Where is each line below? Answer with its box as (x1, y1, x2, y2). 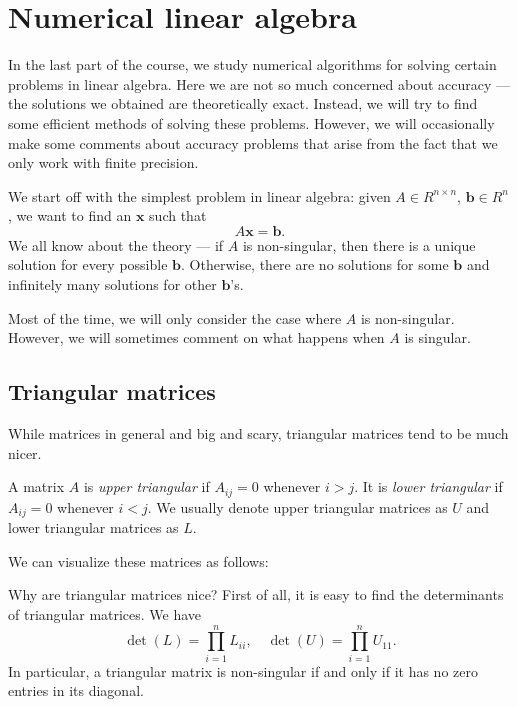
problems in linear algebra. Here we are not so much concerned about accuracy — (8, 73, 511, 94)
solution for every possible (8, 254, 168, 275)
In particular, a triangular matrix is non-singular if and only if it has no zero (8, 660, 478, 681)
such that (149, 205, 207, 226)
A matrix (8, 476, 65, 497)
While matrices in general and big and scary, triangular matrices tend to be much (8, 423, 509, 444)
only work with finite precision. (8, 152, 199, 173)
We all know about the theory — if (8, 234, 224, 255)
